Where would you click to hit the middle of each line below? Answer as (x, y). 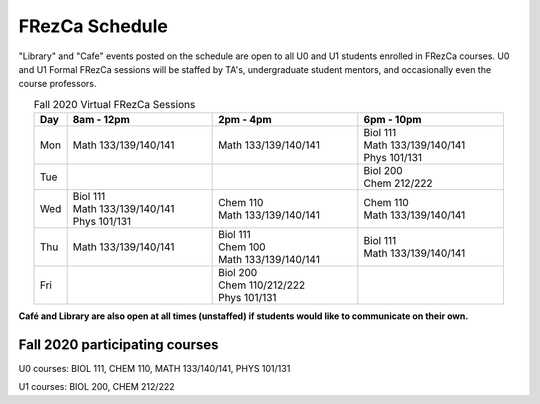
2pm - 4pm (245, 120)
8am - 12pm (101, 120)
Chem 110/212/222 (262, 285)
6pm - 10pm (392, 120)
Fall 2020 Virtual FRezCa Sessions (114, 104)
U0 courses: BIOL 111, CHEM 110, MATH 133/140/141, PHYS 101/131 (154, 368)
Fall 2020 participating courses (118, 344)
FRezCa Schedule (93, 26)
